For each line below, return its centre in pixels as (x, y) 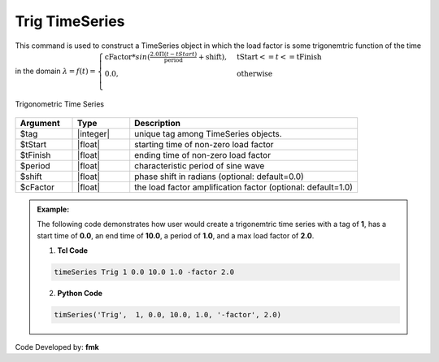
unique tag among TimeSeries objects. (208, 133)
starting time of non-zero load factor (204, 144)
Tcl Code (73, 250)
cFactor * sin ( (127, 57)
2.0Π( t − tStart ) (174, 54)
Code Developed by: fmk (57, 347)
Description (157, 123)
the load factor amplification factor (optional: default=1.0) (244, 187)
